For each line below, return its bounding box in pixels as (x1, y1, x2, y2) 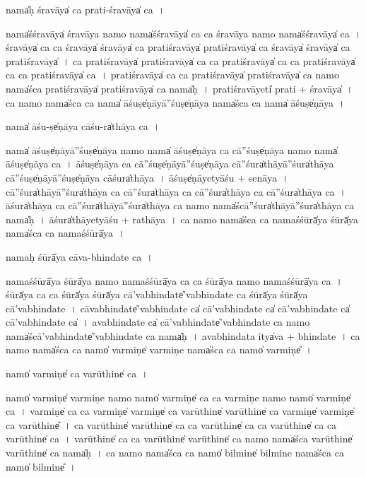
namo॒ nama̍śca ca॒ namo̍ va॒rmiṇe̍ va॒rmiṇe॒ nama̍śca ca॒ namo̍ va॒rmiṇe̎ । (6, 342, 312, 357)
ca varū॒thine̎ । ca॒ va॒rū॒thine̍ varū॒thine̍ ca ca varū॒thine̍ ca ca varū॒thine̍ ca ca (6, 417, 337, 432)
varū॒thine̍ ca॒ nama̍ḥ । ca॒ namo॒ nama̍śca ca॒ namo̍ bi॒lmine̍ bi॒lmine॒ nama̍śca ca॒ (6, 445, 344, 460)
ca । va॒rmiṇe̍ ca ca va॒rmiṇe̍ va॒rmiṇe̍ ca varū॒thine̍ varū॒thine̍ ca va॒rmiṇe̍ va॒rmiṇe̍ (6, 404, 355, 418)
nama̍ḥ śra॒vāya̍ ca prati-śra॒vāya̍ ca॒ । (6, 2, 165, 16)
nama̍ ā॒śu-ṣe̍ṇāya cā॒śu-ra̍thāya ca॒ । (6, 119, 160, 134)
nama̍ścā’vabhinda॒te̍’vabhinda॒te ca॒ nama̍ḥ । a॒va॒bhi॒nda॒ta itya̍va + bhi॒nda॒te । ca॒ (6, 328, 360, 343)
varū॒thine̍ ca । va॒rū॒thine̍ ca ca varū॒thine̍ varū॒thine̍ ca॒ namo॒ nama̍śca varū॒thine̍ (6, 431, 353, 446)
